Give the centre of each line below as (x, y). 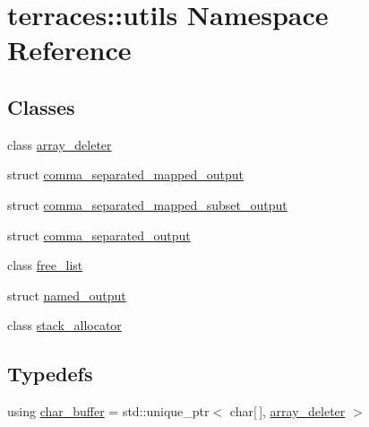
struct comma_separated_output (99, 235)
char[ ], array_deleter (287, 411)
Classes (41, 106)
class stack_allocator (64, 325)
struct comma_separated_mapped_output (125, 174)
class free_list (45, 265)
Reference (69, 50)
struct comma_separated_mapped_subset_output (147, 204)
